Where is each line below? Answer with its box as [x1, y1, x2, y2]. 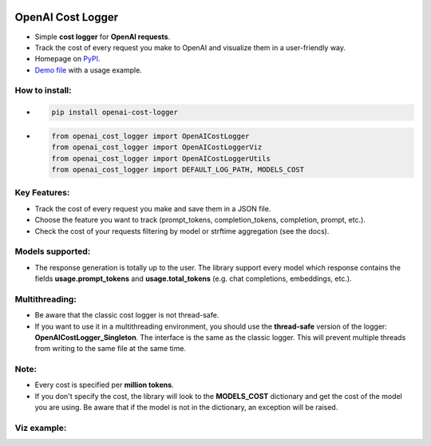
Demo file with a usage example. [34, 65, 143, 75]
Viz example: [14, 423, 67, 434]
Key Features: [14, 187, 70, 199]
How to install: [14, 85, 72, 96]
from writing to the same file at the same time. [34, 344, 187, 353]
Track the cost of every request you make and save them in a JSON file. [34, 203, 271, 213]
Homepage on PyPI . [34, 54, 101, 64]
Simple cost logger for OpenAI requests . [34, 32, 171, 41]
